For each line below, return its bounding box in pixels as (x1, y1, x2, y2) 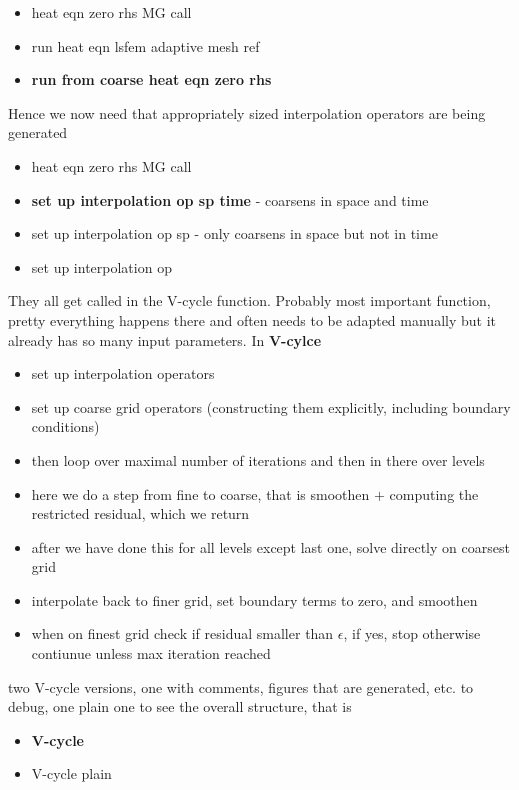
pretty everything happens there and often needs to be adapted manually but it (8, 309, 496, 330)
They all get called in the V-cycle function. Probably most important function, (8, 290, 491, 311)
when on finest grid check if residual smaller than (31, 623, 334, 644)
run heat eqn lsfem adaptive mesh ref (31, 35, 260, 56)
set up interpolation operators (31, 363, 215, 384)
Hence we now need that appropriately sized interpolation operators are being (8, 102, 486, 123)
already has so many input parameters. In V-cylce (8, 329, 322, 350)
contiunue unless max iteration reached (31, 643, 271, 664)
